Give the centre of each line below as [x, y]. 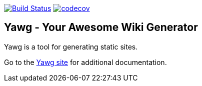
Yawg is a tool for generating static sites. [71, 46]
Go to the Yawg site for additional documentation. [85, 62]
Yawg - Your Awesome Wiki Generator [101, 27]
